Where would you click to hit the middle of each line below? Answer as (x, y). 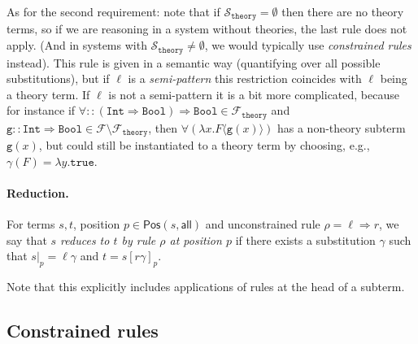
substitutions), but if (58, 78)
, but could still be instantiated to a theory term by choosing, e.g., (204, 145)
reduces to (85, 239)
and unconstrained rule (263, 224)
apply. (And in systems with (77, 45)
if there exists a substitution (305, 239)
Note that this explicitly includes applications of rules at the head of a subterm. (206, 287)
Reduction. (38, 192)
